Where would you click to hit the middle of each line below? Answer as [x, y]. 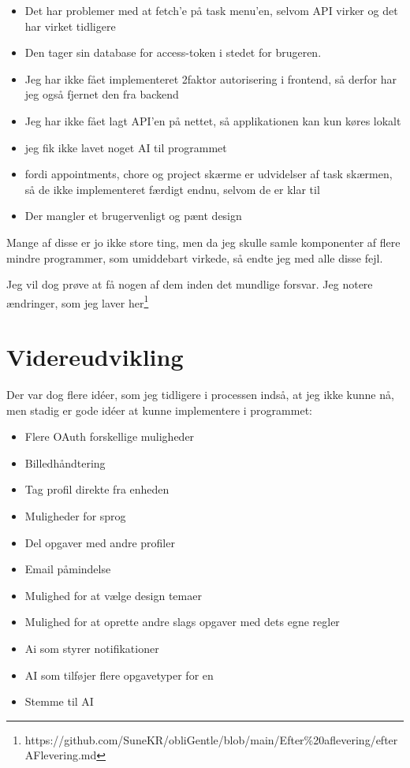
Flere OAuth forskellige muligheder [110, 436]
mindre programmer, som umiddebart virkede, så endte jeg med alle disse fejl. [195, 257]
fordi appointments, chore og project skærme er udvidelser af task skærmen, [209, 174]
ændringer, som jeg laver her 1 [78, 301]
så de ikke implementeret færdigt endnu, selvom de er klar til [172, 189]
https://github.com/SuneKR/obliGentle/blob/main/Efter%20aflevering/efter [211, 739]
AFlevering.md [61, 755]
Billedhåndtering [65, 462]
